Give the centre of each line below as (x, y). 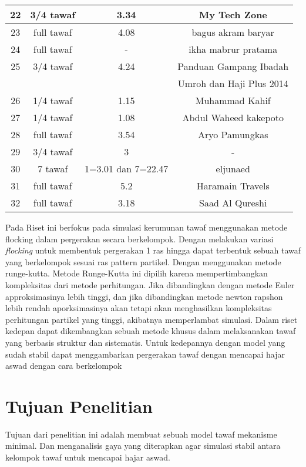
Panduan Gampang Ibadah (233, 66)
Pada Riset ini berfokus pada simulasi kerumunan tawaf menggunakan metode (147, 227)
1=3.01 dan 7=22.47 (127, 169)
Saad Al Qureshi (233, 203)
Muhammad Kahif (233, 100)
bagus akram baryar (233, 32)
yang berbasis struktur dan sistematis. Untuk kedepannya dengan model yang (145, 342)
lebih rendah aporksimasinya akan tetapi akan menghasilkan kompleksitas (139, 308)
